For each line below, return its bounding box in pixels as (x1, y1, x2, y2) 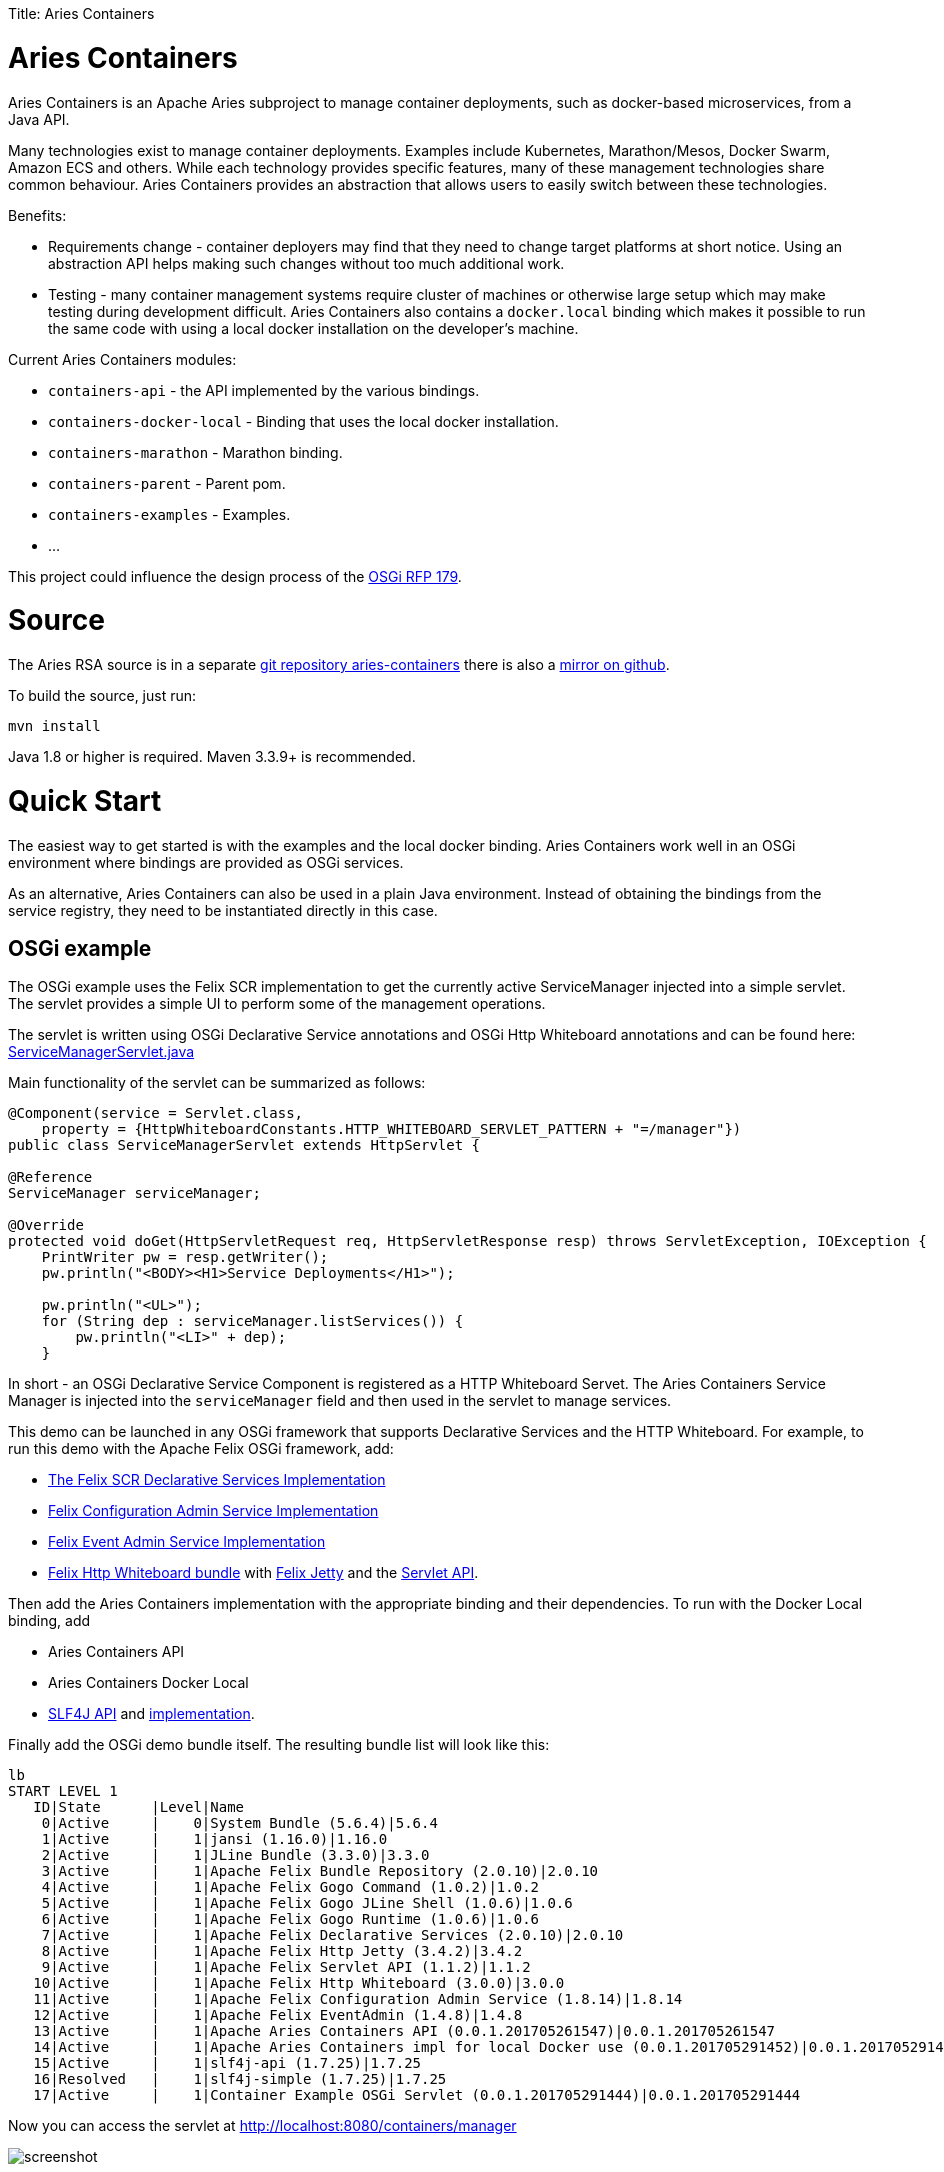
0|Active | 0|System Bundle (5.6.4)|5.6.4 (41, 1815, 438, 1832)
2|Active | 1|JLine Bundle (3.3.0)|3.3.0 (41, 1847, 430, 1864)
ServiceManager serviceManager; (8, 1185, 261, 1202)
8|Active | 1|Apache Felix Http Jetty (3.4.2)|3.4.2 (41, 1943, 523, 1960)
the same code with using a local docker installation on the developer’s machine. (48, 319, 579, 337)
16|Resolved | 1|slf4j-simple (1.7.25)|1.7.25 (33, 2071, 447, 2088)
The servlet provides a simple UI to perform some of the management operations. (8, 995, 546, 1013)
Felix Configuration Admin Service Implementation (48, 1502, 379, 1520)
